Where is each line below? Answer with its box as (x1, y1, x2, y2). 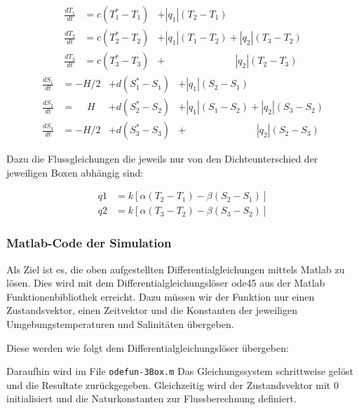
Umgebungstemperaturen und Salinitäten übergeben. (6, 317, 234, 332)
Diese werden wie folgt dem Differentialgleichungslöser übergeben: (6, 340, 289, 355)
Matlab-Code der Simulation (6, 234, 172, 252)
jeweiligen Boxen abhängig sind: (6, 165, 144, 179)
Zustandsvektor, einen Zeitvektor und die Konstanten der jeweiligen (6, 303, 297, 317)
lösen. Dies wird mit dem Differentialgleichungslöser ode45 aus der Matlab (6, 275, 325, 290)
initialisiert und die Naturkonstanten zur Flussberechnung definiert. (6, 391, 297, 406)
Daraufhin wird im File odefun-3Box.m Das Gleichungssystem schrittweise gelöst (6, 364, 353, 378)
